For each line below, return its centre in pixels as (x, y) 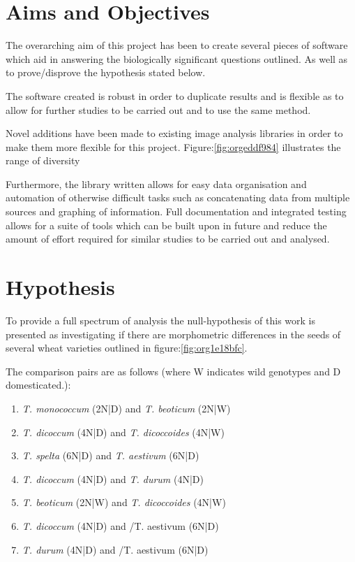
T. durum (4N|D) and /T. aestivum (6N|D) (115, 549)
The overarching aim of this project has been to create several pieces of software (177, 45)
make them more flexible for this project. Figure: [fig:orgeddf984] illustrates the (173, 146)
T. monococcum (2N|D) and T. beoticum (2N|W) (126, 408)
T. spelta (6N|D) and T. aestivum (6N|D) (111, 455)
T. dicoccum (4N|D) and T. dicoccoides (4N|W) (123, 432)
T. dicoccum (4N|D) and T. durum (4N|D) (113, 478)
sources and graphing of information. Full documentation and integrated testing (176, 211)
